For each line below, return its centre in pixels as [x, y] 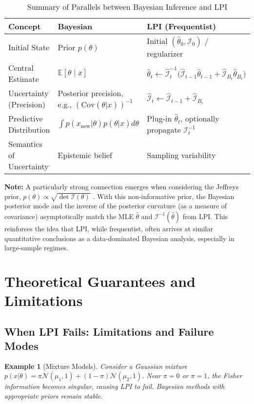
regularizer [165, 53]
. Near [151, 375]
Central [21, 68]
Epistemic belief [85, 155]
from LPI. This [205, 216]
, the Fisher [225, 375]
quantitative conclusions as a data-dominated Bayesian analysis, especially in [119, 238]
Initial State [29, 47]
